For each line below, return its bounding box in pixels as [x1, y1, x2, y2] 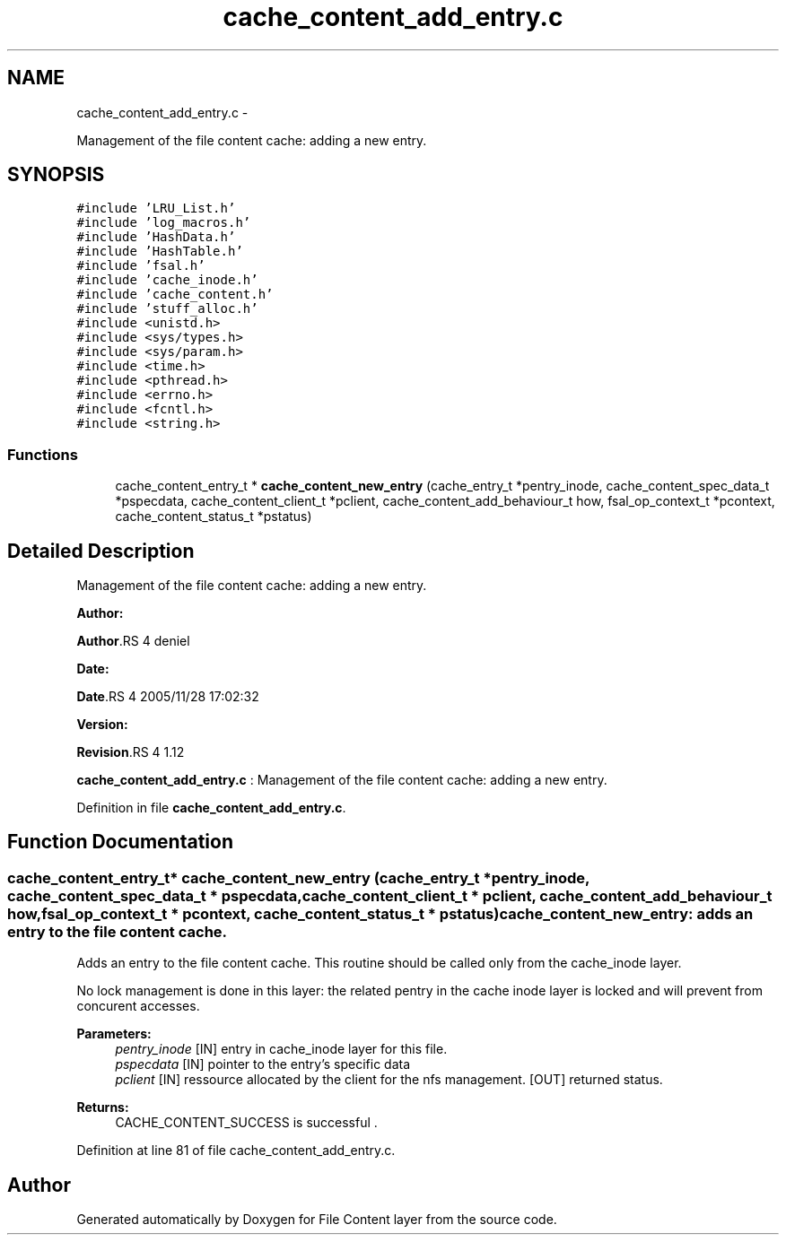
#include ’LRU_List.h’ [76, 201, 236, 216]
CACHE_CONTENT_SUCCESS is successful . [115, 1115, 378, 1131]
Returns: [76, 1099, 129, 1116]
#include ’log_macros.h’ [76, 215, 251, 230]
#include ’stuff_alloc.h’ [76, 301, 258, 317]
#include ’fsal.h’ [76, 258, 205, 274]
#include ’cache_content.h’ [76, 287, 274, 302]
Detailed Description [7, 539, 195, 562]
